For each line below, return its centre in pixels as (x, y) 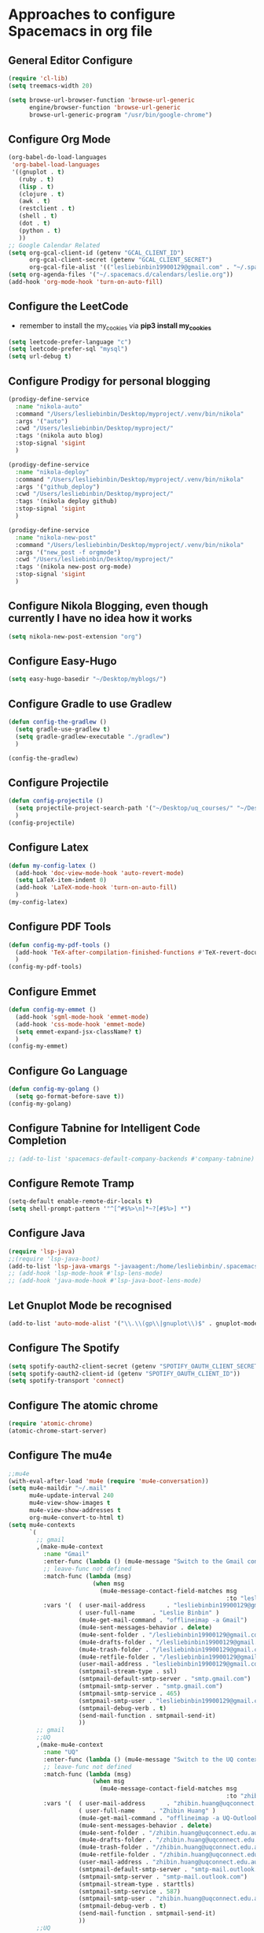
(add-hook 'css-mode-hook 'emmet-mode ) (81, 1024)
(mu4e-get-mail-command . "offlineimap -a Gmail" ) (163, 1620)
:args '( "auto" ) (42, 421)
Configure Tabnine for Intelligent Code (104, 1129)
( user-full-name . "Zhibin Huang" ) (147, 1811)
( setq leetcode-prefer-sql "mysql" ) (68, 349)
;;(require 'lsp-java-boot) (54, 1259)
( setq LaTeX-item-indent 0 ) (61, 881)
